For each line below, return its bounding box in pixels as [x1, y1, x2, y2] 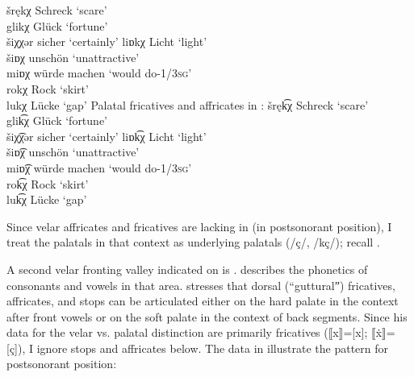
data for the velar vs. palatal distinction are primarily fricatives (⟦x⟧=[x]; [6, 324, 368, 341]
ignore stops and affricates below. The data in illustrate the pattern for [36, 339, 389, 356]
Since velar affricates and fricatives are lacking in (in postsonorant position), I [6, 217, 392, 234]
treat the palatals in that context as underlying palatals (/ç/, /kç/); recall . [6, 234, 380, 251]
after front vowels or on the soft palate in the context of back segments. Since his [6, 308, 408, 325]
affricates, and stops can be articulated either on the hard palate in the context [6, 292, 399, 309]
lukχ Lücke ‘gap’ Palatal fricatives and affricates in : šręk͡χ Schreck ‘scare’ [6, 96, 369, 113]
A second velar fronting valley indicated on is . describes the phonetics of [6, 260, 368, 277]
